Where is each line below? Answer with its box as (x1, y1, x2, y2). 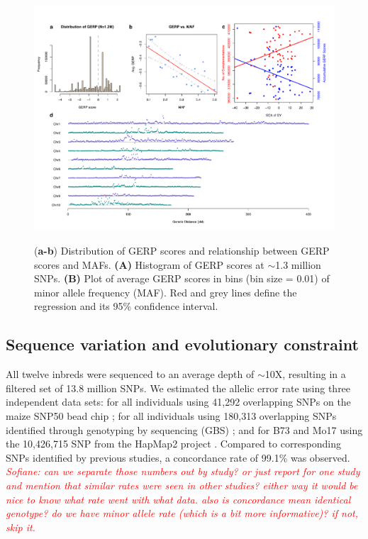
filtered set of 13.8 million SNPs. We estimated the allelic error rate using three (6, 380, 351, 395)
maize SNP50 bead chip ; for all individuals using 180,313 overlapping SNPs (6, 409, 337, 423)
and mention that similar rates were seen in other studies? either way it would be (6, 477, 358, 492)
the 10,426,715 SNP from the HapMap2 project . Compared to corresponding (6, 436, 342, 451)
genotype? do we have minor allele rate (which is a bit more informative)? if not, (6, 506, 359, 521)
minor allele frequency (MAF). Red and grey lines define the (34, 284, 297, 299)
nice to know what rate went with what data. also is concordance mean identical (6, 491, 351, 506)
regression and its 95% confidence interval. (34, 299, 218, 313)
